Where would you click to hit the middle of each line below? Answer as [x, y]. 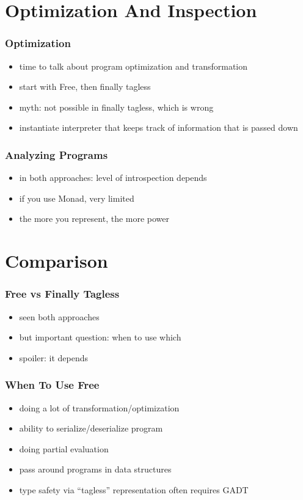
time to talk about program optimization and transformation [133, 66]
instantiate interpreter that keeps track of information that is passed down [159, 127]
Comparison [57, 261]
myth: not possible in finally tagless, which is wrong [116, 107]
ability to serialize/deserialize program [91, 428]
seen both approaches [59, 316]
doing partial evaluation [64, 448]
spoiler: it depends [54, 357]
